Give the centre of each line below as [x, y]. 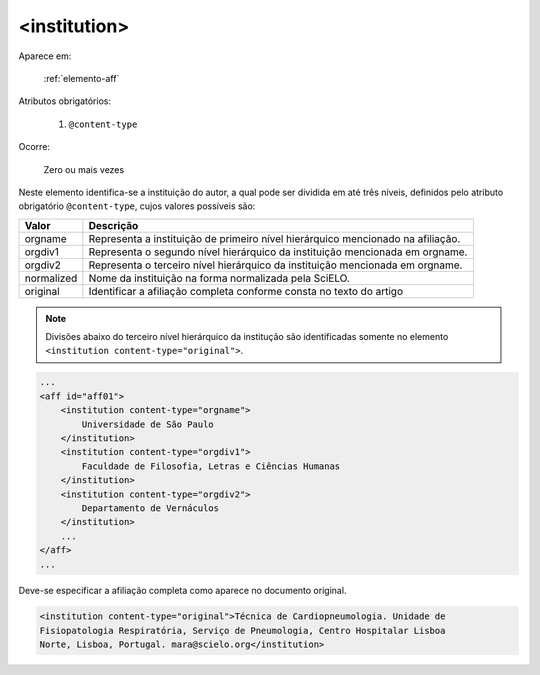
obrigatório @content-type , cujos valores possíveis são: [137, 206]
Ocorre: [34, 147]
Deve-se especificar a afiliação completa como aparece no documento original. [182, 590]
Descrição [113, 225]
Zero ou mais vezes [84, 169]
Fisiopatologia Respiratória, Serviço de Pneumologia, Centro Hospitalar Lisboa [242, 630]
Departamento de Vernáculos [150, 508]
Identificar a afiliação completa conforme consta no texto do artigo [246, 291]
